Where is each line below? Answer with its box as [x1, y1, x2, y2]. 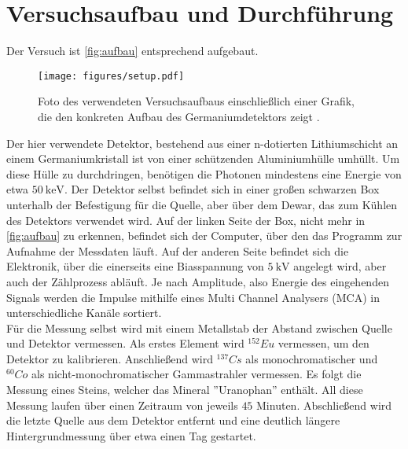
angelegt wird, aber [293, 258, 387, 274]
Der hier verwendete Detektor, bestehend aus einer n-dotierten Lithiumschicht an [6, 134, 399, 151]
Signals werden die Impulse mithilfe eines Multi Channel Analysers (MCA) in [6, 289, 380, 305]
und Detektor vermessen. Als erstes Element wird [6, 335, 244, 351]
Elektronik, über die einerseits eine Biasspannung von [6, 258, 264, 274]
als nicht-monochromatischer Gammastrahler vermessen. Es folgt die [31, 366, 362, 382]
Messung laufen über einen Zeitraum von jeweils [6, 396, 238, 413]
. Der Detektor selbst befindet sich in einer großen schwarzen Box [64, 181, 380, 197]
